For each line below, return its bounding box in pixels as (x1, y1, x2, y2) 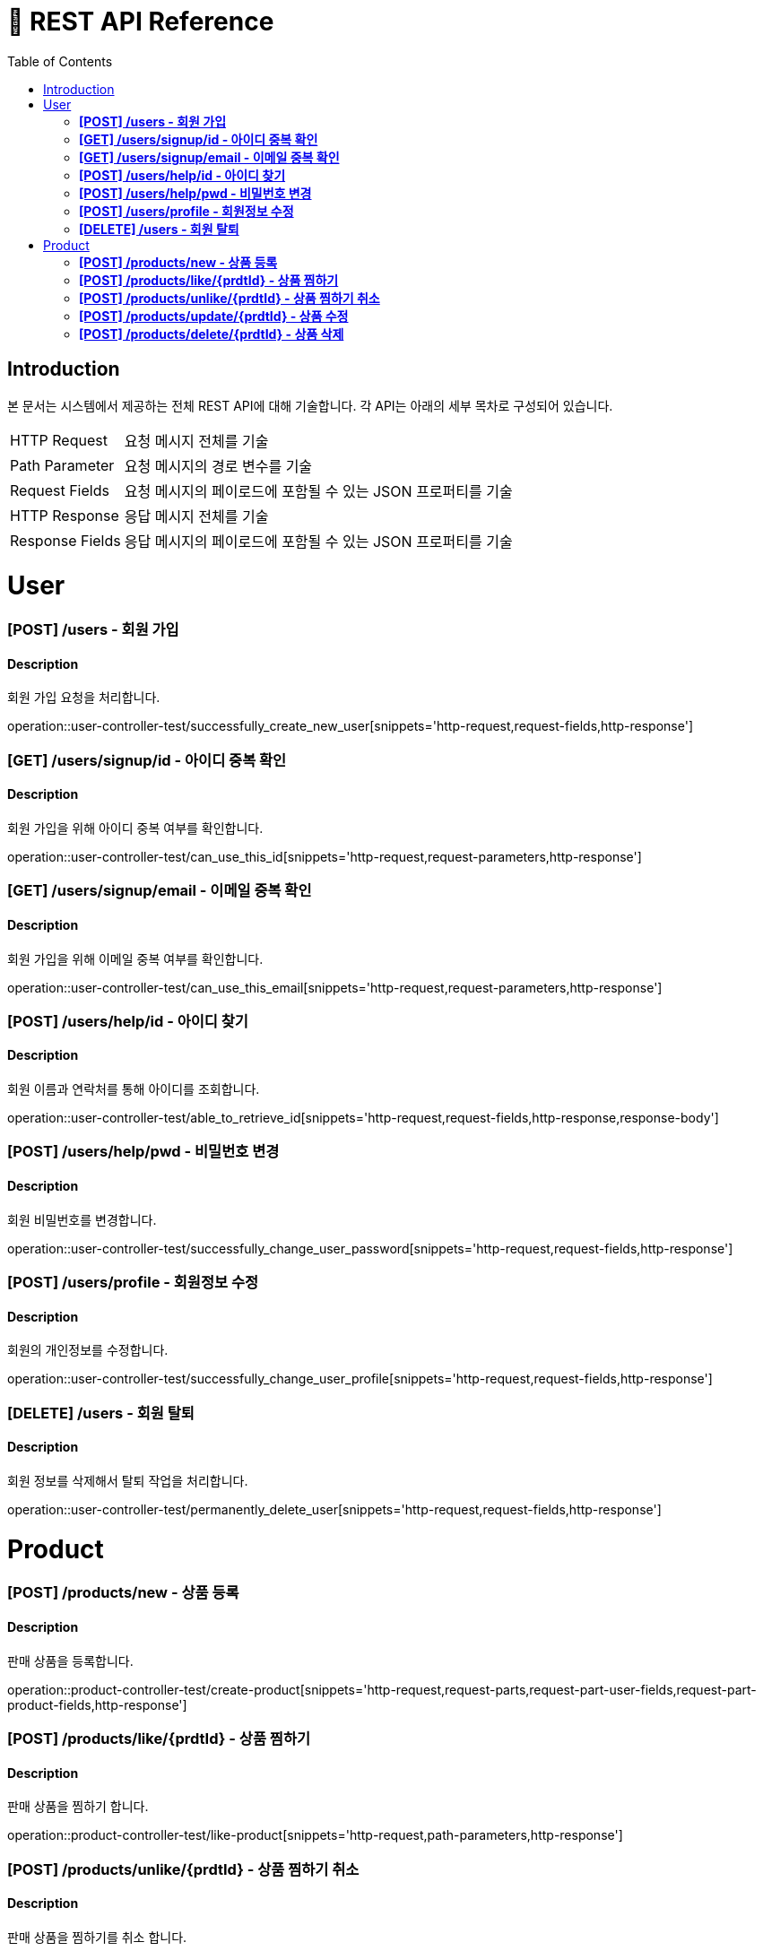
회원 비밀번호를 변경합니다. (7, 1211, 157, 1227)
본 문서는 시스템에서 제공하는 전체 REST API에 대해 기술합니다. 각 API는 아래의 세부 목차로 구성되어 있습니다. (7, 397, 613, 413)
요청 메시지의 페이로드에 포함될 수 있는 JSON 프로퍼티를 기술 (124, 481, 513, 500)
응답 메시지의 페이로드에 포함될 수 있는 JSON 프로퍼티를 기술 (124, 532, 513, 551)
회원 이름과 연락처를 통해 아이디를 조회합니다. (7, 1081, 260, 1097)
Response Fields (10, 531, 121, 550)
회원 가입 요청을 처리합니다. (7, 689, 160, 706)
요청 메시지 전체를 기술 (124, 431, 269, 450)
